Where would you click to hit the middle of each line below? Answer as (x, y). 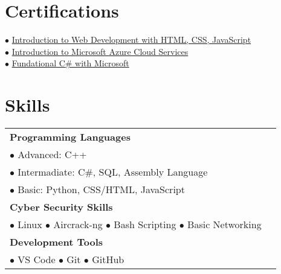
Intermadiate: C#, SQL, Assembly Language (113, 172)
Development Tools (57, 242)
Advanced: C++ (52, 155)
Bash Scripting (145, 225)
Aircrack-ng (78, 225)
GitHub (108, 260)
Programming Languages (70, 137)
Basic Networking (224, 225)
